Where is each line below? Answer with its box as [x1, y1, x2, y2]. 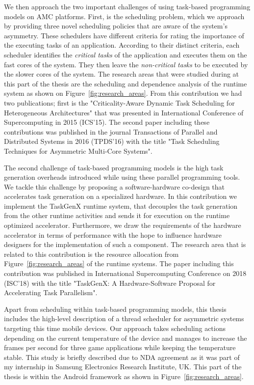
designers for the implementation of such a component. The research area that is [4, 239, 246, 249]
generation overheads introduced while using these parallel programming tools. [4, 172, 240, 182]
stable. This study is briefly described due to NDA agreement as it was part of [4, 352, 240, 362]
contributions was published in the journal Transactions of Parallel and [4, 126, 218, 137]
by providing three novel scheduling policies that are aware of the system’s [4, 21, 228, 31]
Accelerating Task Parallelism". [4, 287, 98, 298]
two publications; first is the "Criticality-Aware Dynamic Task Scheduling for [4, 97, 235, 108]
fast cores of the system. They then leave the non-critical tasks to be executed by [4, 59, 248, 69]
